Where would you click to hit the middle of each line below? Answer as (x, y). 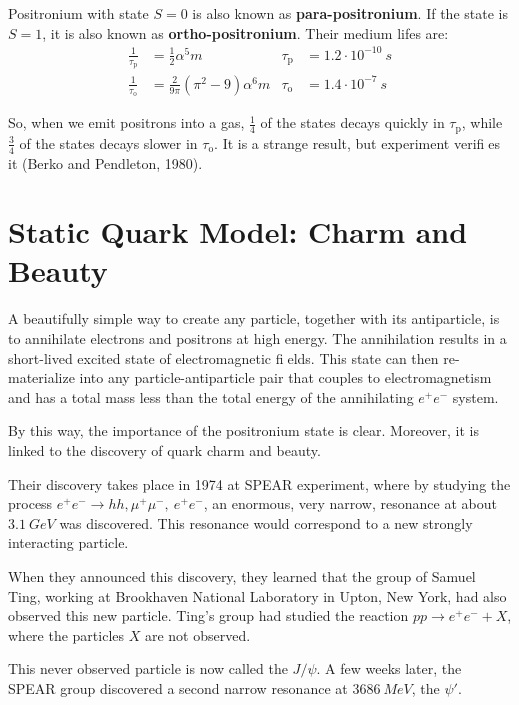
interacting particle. (68, 542)
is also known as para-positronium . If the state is (350, 13)
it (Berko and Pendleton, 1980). (105, 162)
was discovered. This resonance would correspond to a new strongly (266, 522)
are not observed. (197, 634)
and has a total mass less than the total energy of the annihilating (211, 396)
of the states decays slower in (108, 142)
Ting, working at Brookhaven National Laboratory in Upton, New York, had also (257, 595)
